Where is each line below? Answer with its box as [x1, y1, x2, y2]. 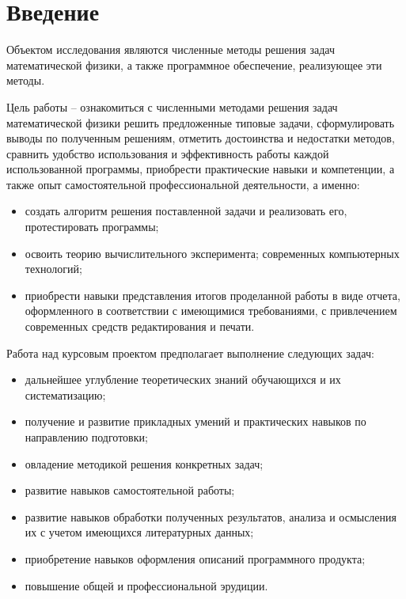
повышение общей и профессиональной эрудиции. [25, 577, 268, 593]
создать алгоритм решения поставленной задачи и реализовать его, [25, 203, 347, 219]
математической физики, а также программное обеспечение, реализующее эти [6, 56, 382, 73]
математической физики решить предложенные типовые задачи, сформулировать [6, 114, 395, 131]
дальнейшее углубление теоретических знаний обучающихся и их [25, 371, 341, 388]
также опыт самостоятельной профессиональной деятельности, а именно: [6, 176, 360, 192]
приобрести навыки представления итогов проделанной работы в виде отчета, [25, 286, 400, 303]
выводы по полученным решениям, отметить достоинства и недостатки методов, [6, 130, 395, 146]
